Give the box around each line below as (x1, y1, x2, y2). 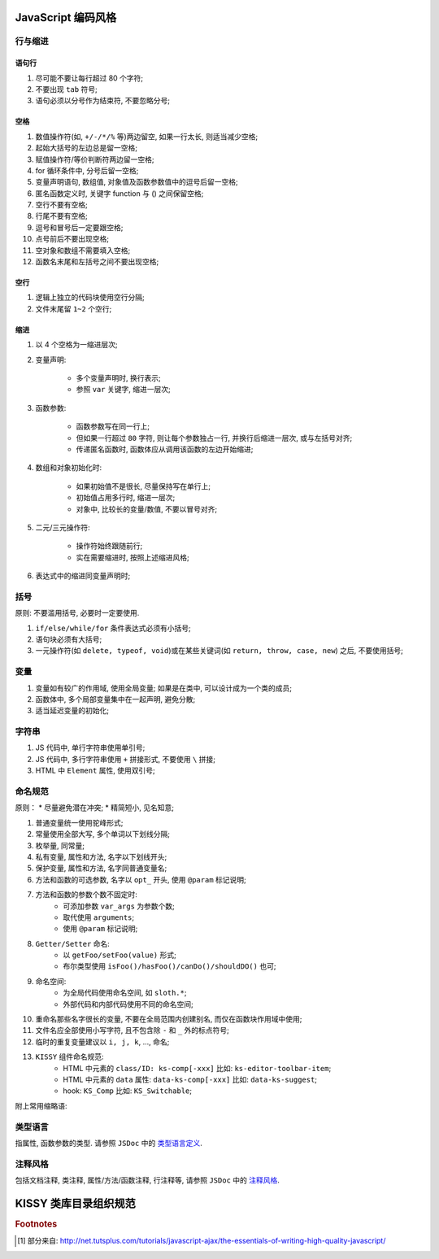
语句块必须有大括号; (35, 634, 102, 644)
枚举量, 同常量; (35, 840, 85, 850)
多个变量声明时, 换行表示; (76, 373, 162, 382)
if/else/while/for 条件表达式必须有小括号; (35, 623, 191, 633)
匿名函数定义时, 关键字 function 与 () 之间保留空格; (35, 188, 204, 198)
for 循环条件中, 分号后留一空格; (35, 165, 139, 175)
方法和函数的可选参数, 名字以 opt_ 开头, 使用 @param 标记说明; (35, 874, 247, 884)
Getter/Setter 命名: (35, 939, 110, 948)
